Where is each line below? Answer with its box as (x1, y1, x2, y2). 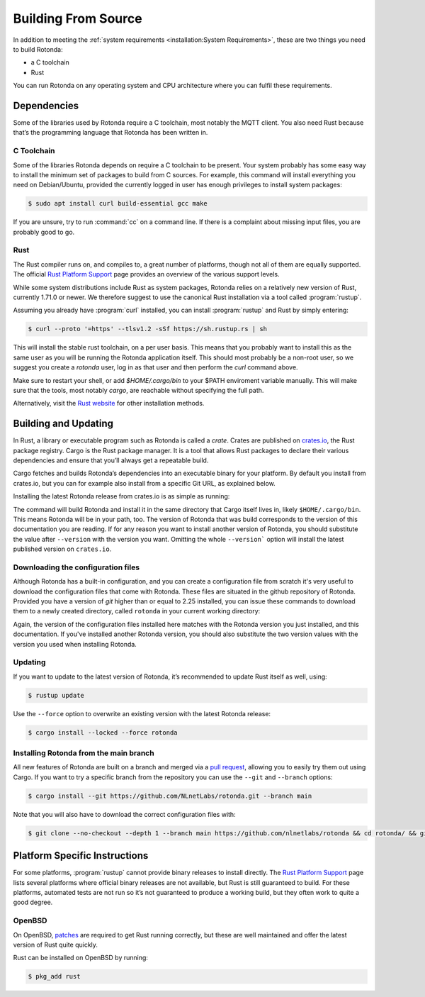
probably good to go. (13, 228, 75, 236)
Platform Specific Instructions (13, 850, 149, 862)
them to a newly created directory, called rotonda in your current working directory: (13, 607, 261, 616)
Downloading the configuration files (13, 562, 140, 572)
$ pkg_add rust (28, 972, 81, 981)
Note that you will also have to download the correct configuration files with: (13, 810, 237, 818)
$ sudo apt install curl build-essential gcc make (28, 199, 208, 208)
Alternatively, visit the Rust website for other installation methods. (13, 399, 205, 408)
